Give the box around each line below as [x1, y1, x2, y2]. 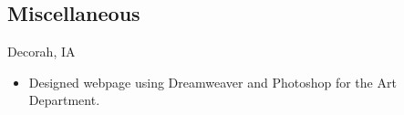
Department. [28, 90, 100, 110]
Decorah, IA [7, 42, 76, 61]
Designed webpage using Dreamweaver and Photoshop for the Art [28, 72, 397, 91]
